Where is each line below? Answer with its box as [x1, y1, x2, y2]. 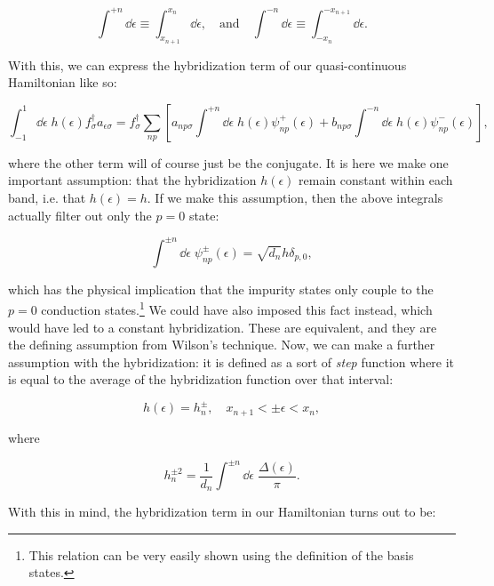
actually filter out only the [8, 205, 152, 224]
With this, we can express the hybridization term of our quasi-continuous [8, 55, 407, 74]
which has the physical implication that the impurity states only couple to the [8, 279, 434, 298]
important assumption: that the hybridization [8, 171, 257, 189]
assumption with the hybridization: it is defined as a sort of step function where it [8, 352, 455, 371]
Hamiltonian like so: [8, 73, 117, 92]
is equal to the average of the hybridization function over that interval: [8, 370, 394, 389]
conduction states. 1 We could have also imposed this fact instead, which [41, 298, 433, 319]
